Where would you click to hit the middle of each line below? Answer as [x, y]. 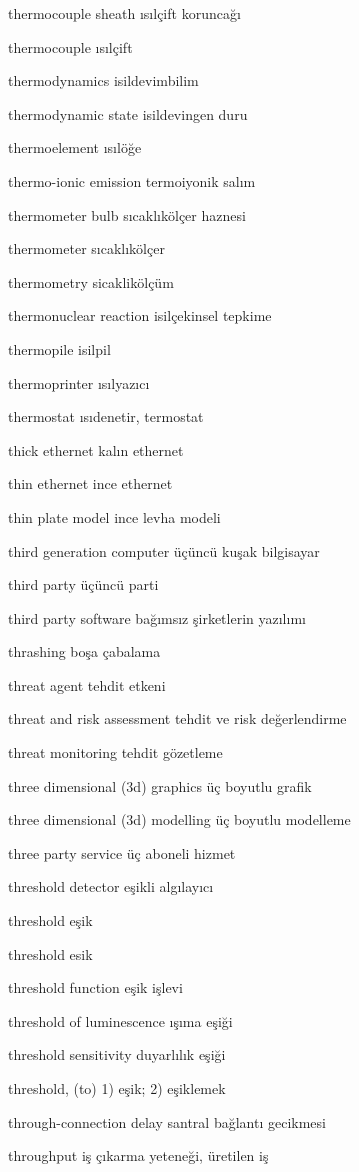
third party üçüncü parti [83, 584]
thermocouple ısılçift [70, 46]
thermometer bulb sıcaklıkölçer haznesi [127, 214]
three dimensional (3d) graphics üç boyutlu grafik [160, 785]
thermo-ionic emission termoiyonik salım [132, 180]
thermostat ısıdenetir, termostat [106, 416]
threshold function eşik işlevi [95, 987]
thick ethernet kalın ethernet [96, 449]
